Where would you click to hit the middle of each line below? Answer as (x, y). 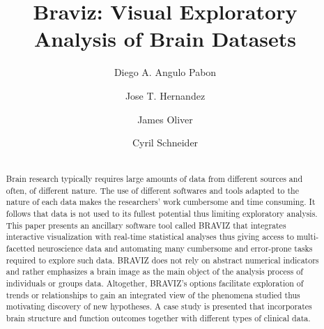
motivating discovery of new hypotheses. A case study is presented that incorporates (159, 306)
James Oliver (165, 119)
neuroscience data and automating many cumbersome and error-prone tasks (175, 248)
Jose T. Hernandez (165, 95)
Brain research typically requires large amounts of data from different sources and (154, 178)
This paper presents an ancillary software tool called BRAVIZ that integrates (146, 225)
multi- (308, 237)
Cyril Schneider (165, 143)
